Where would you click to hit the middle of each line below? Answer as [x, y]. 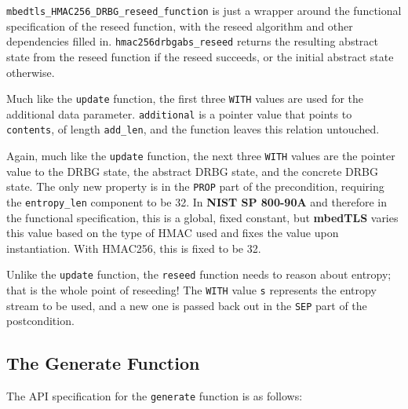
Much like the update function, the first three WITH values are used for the [185, 99]
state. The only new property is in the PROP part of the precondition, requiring [195, 186]
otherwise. [31, 72]
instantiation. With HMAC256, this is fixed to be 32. [134, 248]
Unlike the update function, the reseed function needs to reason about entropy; [199, 274]
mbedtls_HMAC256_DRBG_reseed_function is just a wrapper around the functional [204, 10]
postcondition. [40, 321]
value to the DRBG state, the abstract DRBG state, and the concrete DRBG [193, 171]
